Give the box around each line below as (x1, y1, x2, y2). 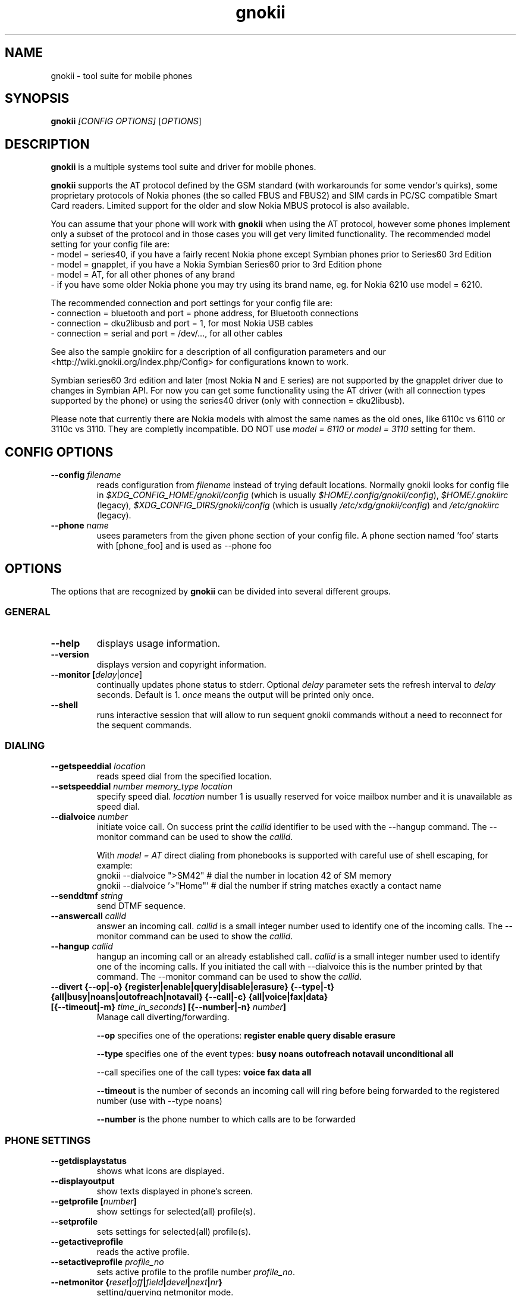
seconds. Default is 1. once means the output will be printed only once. (96, 689, 374, 700)
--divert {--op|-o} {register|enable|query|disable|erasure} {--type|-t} (51, 982, 335, 992)
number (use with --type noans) (96, 1096, 222, 1106)
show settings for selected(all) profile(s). (96, 1206, 256, 1217)
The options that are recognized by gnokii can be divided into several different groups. (51, 586, 391, 596)
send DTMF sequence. (96, 901, 186, 911)
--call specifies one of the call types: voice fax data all (96, 1067, 312, 1078)
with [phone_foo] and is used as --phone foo (96, 540, 272, 551)
